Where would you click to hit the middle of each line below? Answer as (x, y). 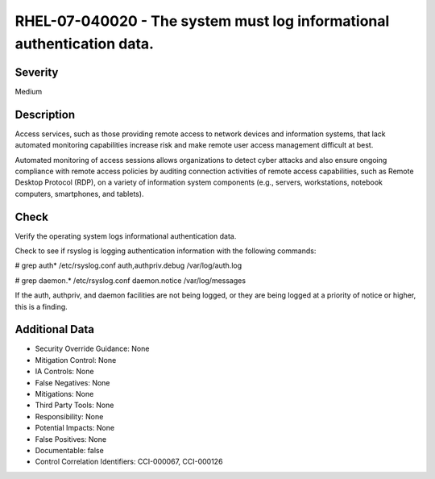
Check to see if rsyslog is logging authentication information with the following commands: (166, 251)
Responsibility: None (69, 416)
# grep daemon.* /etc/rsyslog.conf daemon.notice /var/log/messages (130, 280)
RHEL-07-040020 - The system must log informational (202, 21)
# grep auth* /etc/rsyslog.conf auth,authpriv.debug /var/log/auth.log (128, 265)
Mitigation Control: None (76, 360)
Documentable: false (69, 450)
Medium (29, 91)
